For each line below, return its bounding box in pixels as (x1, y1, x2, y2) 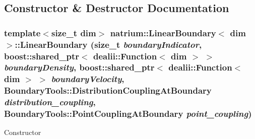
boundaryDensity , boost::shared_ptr (4, 61, 155, 74)
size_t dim (51, 26, 96, 39)
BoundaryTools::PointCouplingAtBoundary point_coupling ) (4, 107, 252, 120)
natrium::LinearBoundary (110, 26, 216, 39)
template (4, 26, 41, 39)
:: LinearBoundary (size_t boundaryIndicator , (15, 38, 202, 50)
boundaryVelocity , (51, 73, 124, 85)
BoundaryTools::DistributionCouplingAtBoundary (4, 84, 212, 97)
